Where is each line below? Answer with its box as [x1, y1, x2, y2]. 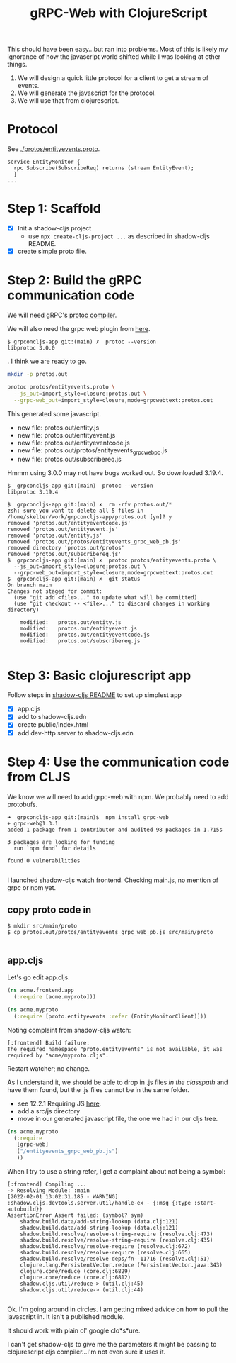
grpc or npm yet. [7, 883, 57, 891]
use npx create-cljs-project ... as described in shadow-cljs [28, 232, 210, 240]
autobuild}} [7, 1206, 42, 1213]
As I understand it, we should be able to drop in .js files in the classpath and [7, 1078, 228, 1086]
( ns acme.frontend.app [7, 987, 74, 994]
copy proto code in [7, 903, 92, 916]
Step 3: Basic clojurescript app [7, 667, 191, 684]
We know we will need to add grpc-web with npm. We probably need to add [7, 792, 229, 801]
